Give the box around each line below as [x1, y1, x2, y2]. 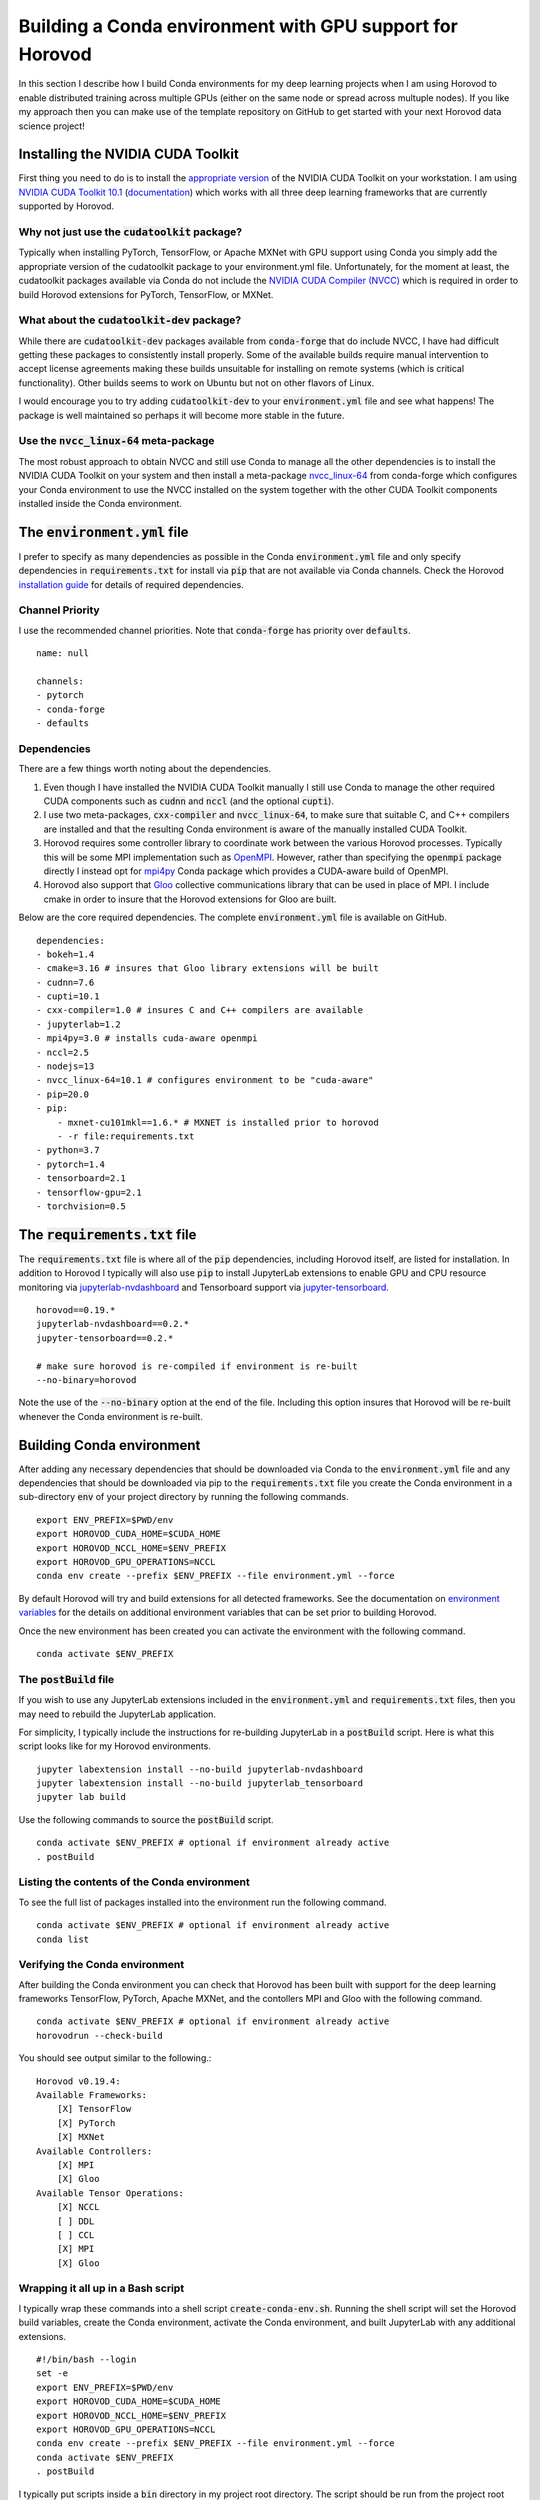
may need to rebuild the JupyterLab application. [18, 1708, 217, 1720]
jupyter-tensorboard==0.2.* [36, 1332, 174, 1344]
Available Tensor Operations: [36, 2187, 185, 2199]
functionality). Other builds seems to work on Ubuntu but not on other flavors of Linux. [18, 376, 375, 389]
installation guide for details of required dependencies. [18, 578, 244, 590]
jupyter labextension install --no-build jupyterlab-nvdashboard [36, 1763, 364, 1775]
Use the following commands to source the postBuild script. [18, 1813, 274, 1825]
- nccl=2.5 [36, 1046, 90, 1058]
